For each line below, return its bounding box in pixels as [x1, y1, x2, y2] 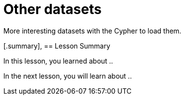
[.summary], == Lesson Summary [3, 41, 110, 50]
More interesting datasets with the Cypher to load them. [3, 26, 182, 35]
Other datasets [3, 1, 102, 17]
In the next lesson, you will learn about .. [3, 71, 132, 80]
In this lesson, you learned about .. [3, 56, 113, 65]
